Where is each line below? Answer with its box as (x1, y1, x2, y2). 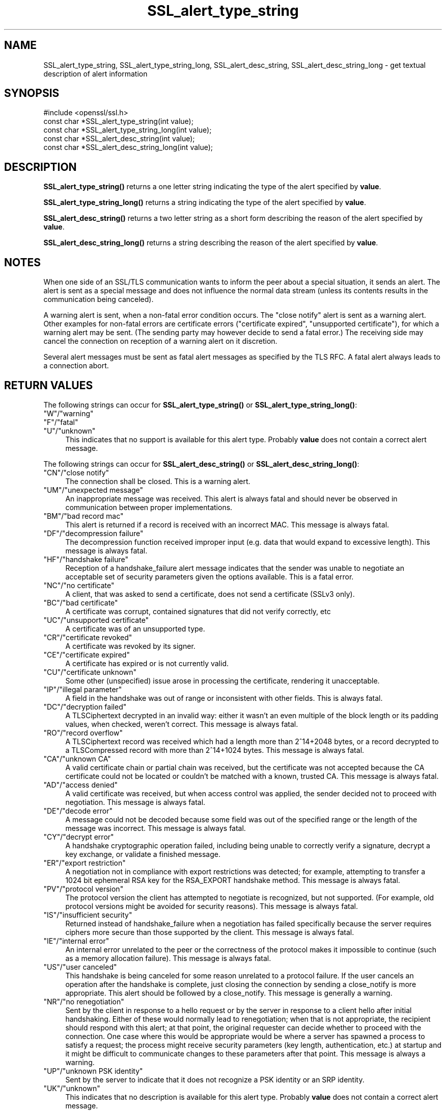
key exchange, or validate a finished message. (65, 849, 220, 858)
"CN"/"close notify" (43, 468, 109, 477)
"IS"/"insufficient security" (43, 910, 132, 919)
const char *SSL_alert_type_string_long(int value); (43, 125, 212, 135)
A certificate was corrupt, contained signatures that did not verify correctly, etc (65, 606, 331, 616)
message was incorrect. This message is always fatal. (65, 823, 246, 832)
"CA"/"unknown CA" (43, 754, 111, 763)
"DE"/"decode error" (43, 806, 113, 815)
